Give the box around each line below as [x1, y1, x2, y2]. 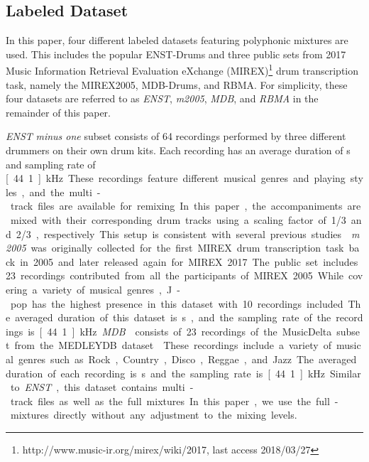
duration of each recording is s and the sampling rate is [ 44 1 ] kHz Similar [6, 365, 361, 380]
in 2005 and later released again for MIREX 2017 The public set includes [20, 254, 358, 269]
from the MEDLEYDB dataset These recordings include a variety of [14, 338, 331, 353]
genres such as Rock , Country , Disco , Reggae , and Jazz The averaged [18, 351, 357, 366]
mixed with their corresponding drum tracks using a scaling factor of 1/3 [10, 212, 346, 227]
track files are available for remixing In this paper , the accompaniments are [10, 198, 361, 213]
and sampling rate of [6, 156, 96, 171]
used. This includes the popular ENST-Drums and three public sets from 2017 [6, 46, 346, 61]
